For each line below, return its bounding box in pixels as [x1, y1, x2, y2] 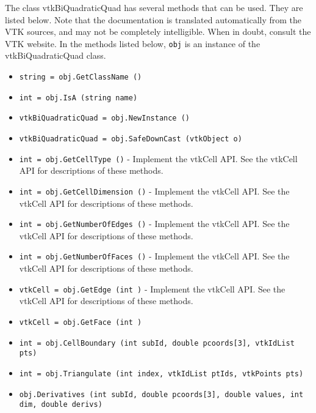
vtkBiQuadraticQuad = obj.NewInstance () [19, 114, 190, 123]
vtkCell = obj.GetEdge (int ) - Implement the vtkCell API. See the [19, 282, 285, 295]
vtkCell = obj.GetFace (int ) [19, 318, 142, 327]
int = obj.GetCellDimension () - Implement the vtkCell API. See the [19, 184, 290, 197]
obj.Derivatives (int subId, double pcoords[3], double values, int [19, 390, 304, 399]
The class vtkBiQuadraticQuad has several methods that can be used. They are [5, 1, 303, 13]
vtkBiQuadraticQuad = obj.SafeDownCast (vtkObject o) [19, 135, 242, 143]
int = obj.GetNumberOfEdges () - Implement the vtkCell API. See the [19, 217, 290, 230]
